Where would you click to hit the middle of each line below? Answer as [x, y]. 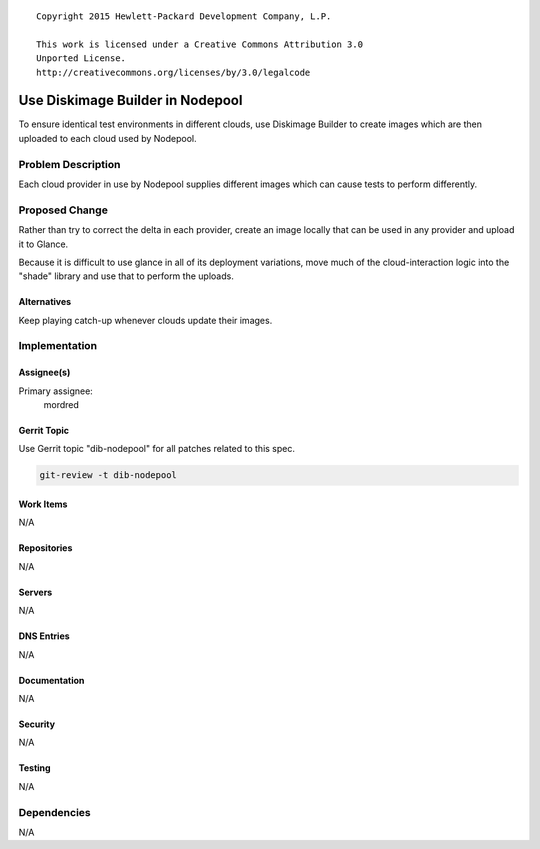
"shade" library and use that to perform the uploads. [126, 276]
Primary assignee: [56, 391]
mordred [61, 405]
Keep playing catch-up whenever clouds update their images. [145, 320]
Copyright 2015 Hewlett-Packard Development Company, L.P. [184, 16]
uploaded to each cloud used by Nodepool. [107, 138]
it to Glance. [43, 244]
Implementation [58, 346]
